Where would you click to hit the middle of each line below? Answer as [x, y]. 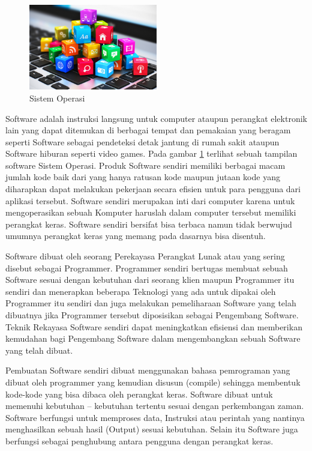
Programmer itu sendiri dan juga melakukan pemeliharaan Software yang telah [151, 303]
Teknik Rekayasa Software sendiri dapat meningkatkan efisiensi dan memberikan [154, 326]
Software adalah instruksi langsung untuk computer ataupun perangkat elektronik [156, 118]
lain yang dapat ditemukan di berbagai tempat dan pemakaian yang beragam [148, 130]
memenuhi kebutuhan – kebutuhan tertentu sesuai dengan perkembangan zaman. [155, 406]
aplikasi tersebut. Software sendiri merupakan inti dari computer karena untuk [150, 200]
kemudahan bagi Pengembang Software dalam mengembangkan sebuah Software [153, 338]
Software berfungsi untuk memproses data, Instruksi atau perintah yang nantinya [155, 417]
